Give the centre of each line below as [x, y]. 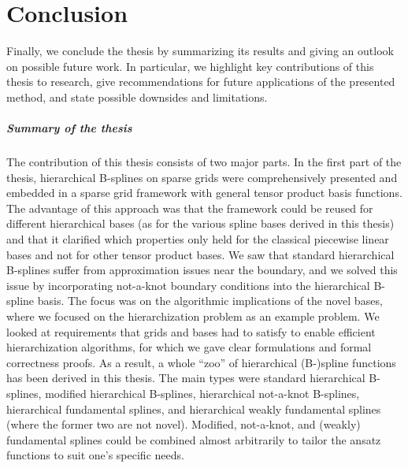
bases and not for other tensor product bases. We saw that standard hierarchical [200, 254]
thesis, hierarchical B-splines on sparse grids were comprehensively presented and [202, 177]
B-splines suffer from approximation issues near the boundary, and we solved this [202, 270]
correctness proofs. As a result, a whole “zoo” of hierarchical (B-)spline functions [201, 362]
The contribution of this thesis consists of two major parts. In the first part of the [204, 162]
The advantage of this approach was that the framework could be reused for [190, 208]
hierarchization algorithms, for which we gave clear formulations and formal [189, 347]
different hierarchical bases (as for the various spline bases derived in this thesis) [200, 223]
